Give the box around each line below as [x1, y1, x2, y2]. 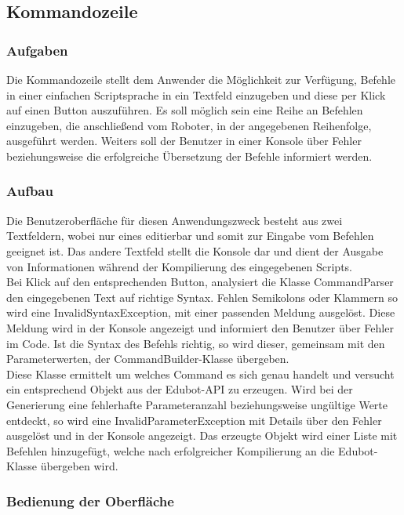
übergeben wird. [40, 458, 118, 474]
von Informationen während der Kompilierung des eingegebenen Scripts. [6, 258, 352, 274]
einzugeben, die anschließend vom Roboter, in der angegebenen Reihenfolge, [6, 117, 372, 133]
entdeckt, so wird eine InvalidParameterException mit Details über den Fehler [6, 412, 382, 428]
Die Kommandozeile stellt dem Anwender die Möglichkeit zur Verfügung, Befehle [6, 71, 396, 87]
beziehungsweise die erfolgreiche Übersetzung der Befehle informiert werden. [6, 147, 373, 164]
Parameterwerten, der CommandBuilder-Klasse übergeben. [6, 350, 289, 367]
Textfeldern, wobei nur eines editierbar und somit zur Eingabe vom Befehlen [6, 227, 374, 244]
